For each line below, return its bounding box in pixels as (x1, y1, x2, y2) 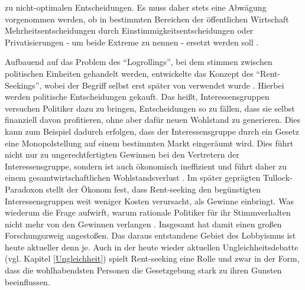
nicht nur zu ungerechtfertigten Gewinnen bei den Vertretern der (5, 148, 239, 161)
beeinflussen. (5, 275, 50, 288)
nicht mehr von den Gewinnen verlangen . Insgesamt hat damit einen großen (5, 217, 282, 230)
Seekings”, (5, 79, 42, 91)
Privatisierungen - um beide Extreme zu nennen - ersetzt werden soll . (5, 35, 259, 48)
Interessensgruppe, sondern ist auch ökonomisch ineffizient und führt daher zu (5, 159, 287, 172)
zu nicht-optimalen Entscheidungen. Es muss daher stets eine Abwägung (5, 1, 267, 13)
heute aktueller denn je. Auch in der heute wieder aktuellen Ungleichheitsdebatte (5, 240, 298, 253)
